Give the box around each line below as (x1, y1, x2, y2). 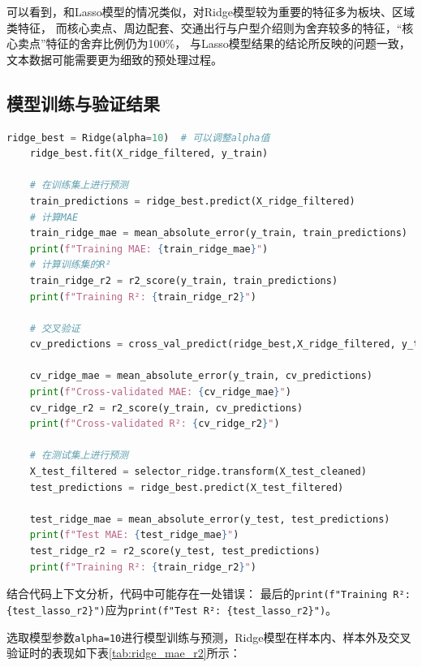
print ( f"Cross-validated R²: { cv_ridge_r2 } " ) (29, 418, 280, 430)
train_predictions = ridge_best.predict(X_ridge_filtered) (29, 195, 355, 207)
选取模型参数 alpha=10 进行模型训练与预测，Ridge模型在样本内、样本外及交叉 (6, 628, 411, 645)
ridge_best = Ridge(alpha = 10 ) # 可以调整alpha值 (6, 131, 270, 144)
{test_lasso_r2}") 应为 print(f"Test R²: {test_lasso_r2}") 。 (6, 600, 338, 618)
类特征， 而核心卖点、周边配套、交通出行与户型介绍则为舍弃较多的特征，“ (6, 19, 403, 36)
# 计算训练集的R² (29, 259, 111, 271)
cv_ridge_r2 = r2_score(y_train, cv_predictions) (29, 402, 304, 414)
